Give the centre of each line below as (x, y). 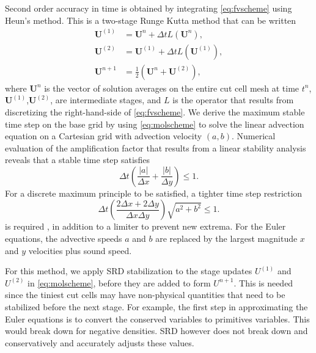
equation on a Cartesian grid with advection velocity (104, 136)
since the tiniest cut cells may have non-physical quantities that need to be (145, 295)
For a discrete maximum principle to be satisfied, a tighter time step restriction (154, 193)
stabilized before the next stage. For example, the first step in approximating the (156, 307)
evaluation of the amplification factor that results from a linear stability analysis (156, 147)
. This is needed (263, 282)
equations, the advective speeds (64, 238)
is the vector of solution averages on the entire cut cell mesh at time (172, 88)
